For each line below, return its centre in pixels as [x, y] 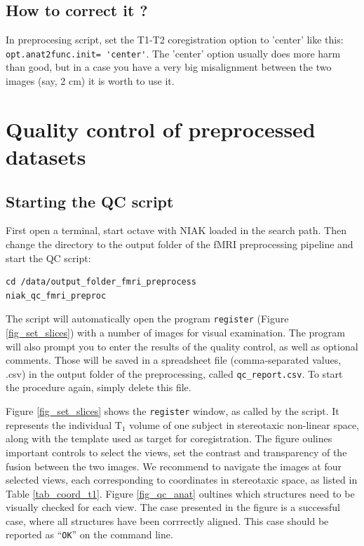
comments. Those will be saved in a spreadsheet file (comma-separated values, [174, 360]
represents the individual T [64, 424]
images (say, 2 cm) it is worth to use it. [90, 81]
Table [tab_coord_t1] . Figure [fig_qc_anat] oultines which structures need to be [180, 493]
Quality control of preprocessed [161, 129]
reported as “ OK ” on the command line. [89, 534]
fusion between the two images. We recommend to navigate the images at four [174, 466]
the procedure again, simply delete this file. [99, 387]
